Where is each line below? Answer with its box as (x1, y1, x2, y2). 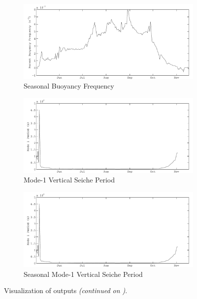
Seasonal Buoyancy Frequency (24, 81, 114, 91)
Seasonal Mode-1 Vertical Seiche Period (24, 269, 143, 279)
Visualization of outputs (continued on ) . (4, 285, 128, 296)
